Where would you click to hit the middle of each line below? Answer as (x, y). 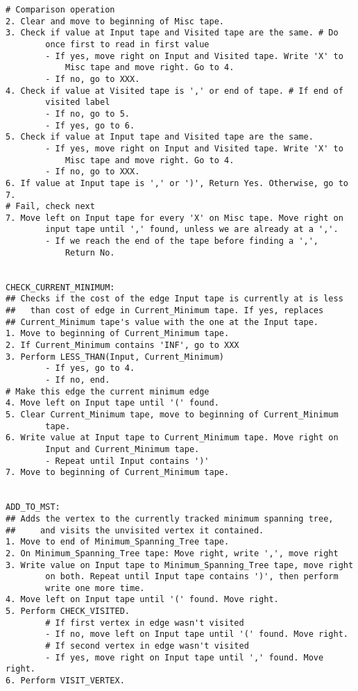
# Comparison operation (60, 10)
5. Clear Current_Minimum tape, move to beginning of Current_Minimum (172, 414)
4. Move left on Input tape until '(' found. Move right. (142, 600)
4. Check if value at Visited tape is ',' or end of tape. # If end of (174, 91)
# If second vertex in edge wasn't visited (147, 646)
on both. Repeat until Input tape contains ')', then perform (192, 577)
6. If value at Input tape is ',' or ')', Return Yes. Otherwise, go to (177, 183)
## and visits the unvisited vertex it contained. (135, 530)
